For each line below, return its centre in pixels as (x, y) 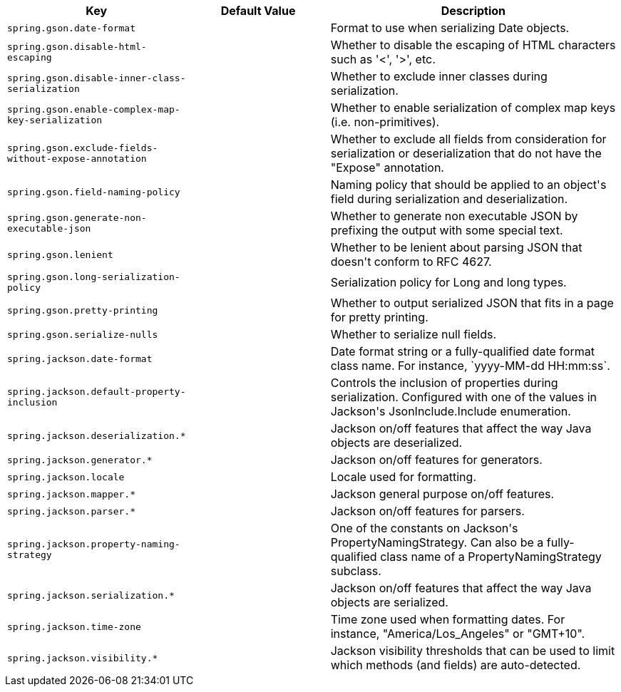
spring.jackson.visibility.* (83, 658)
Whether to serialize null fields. (413, 334)
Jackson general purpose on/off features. (442, 494)
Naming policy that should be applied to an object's (468, 185)
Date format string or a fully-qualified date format (462, 351)
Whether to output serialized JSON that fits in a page (472, 303)
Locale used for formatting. (403, 477)
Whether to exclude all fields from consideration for (468, 139)
